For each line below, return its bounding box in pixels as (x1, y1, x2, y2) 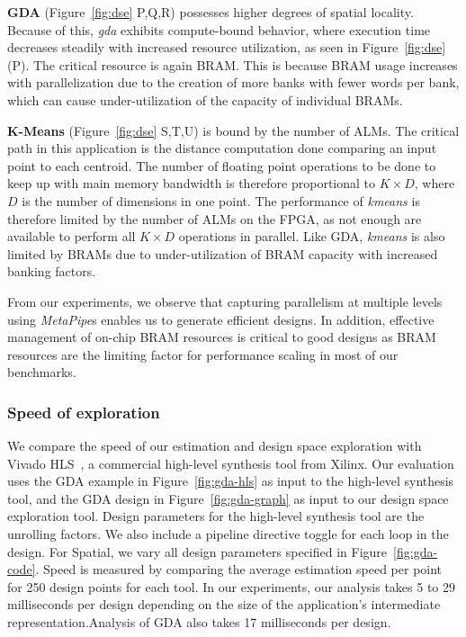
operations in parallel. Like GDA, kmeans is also (178, 227, 445, 246)
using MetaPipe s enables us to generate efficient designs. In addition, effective (7, 310, 435, 328)
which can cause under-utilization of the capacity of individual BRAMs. (7, 90, 403, 109)
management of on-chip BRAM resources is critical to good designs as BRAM (7, 327, 436, 346)
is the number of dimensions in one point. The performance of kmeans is (22, 191, 420, 210)
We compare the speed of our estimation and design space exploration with (7, 436, 422, 455)
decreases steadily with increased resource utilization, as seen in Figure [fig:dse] (7, 38, 446, 57)
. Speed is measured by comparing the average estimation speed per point (35, 560, 443, 579)
